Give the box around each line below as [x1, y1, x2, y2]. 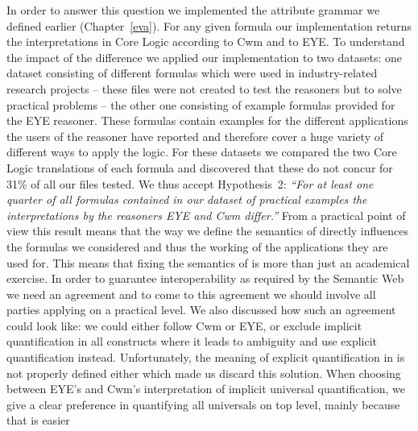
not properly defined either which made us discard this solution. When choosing [6, 364, 401, 381]
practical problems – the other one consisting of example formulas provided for [6, 96, 395, 113]
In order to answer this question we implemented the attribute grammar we [6, 2, 380, 18]
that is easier [6, 412, 70, 429]
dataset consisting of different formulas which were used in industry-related [6, 64, 378, 81]
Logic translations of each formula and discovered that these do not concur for [6, 159, 393, 176]
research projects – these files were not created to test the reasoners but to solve [6, 80, 402, 97]
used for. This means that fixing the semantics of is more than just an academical [6, 254, 410, 271]
